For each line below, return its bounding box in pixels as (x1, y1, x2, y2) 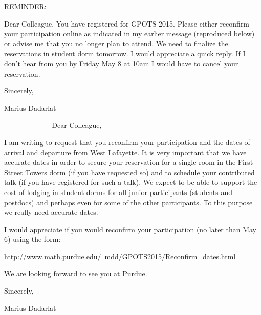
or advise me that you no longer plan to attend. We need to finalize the (4, 38, 228, 49)
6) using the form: (4, 234, 61, 245)
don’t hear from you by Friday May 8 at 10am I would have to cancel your (4, 58, 238, 68)
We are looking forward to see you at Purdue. (4, 268, 147, 279)
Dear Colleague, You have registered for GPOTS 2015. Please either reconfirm (4, 18, 250, 29)
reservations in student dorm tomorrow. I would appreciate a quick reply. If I (4, 48, 246, 59)
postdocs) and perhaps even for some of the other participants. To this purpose (4, 197, 253, 207)
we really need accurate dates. (4, 207, 98, 217)
